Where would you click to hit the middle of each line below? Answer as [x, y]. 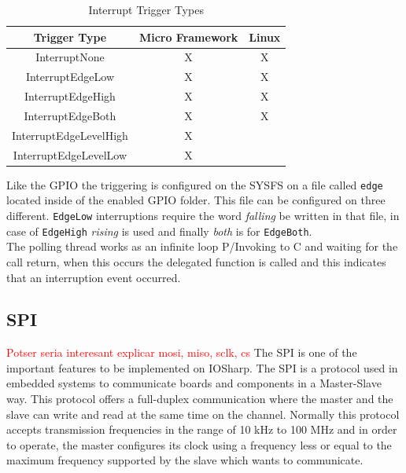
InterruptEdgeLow [70, 77]
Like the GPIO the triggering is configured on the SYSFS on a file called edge [195, 184]
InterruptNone [70, 57]
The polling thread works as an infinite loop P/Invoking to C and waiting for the [202, 246]
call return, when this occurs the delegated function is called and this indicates [196, 261]
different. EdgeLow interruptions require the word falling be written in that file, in [203, 215]
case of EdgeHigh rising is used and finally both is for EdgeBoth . [159, 231]
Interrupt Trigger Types [146, 9]
